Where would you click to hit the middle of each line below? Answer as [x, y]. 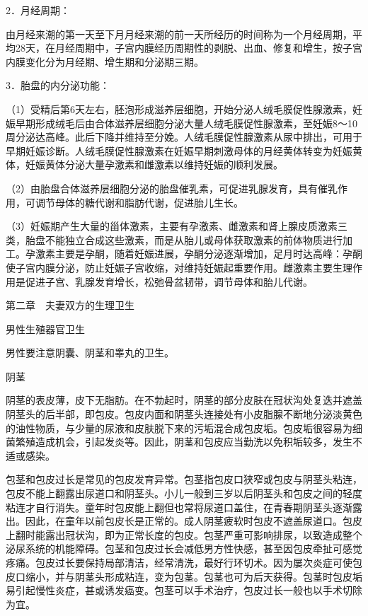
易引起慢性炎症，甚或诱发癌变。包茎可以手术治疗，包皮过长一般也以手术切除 [184, 590]
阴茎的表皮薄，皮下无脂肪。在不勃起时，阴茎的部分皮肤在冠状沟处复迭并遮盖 [184, 400]
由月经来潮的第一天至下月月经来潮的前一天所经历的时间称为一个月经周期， [179, 34]
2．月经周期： [38, 10]
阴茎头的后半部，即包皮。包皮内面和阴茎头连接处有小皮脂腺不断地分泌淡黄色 [184, 414]
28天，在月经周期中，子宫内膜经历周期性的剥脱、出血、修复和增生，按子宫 [189, 48]
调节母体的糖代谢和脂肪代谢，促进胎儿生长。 [139, 202]
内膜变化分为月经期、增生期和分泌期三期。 [105, 61]
